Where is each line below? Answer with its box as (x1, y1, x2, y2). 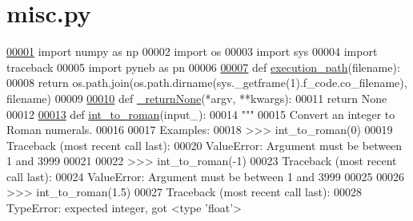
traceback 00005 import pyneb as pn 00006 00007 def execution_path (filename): (6, 58, 400, 75)
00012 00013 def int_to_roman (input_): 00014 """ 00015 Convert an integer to (6, 105, 395, 122)
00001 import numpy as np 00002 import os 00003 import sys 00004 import (6, 43, 378, 60)
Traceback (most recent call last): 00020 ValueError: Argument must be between (6, 136, 403, 153)
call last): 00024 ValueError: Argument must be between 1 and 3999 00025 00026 (6, 168, 405, 184)
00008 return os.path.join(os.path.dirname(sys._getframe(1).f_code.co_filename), (6, 74, 407, 91)
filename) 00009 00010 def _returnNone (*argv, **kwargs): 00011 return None (6, 89, 387, 106)
